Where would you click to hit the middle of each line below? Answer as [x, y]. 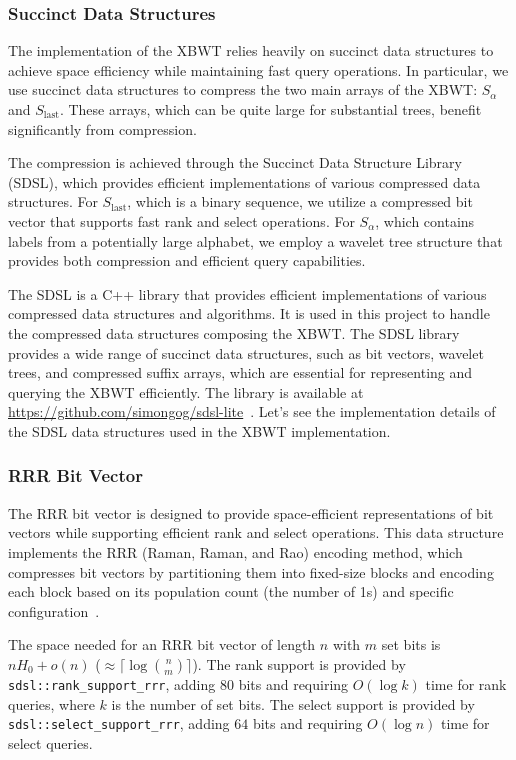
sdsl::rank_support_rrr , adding [112, 683]
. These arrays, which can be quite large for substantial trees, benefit [270, 109]
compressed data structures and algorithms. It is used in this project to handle [249, 313]
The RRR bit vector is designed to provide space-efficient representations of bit [251, 512]
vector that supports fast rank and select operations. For [181, 220]
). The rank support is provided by [299, 663]
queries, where [51, 703]
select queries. [50, 742]
